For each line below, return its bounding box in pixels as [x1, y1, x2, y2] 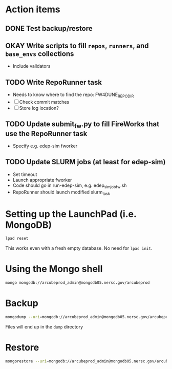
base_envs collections [5, 49, 74, 58]
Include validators [12, 63, 51, 69]
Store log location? [19, 105, 59, 111]
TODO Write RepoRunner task [5, 78, 102, 87]
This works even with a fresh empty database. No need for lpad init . [5, 245, 153, 251]
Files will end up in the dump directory [5, 323, 83, 329]
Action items [5, 4, 60, 15]
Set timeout [12, 171, 37, 178]
